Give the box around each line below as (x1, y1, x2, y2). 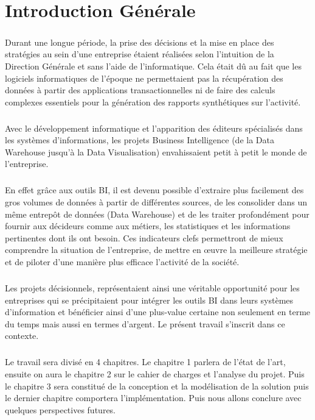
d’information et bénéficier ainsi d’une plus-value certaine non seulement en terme (5, 305, 311, 318)
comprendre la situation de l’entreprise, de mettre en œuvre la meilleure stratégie (5, 243, 308, 256)
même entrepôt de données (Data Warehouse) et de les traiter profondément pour (5, 207, 310, 220)
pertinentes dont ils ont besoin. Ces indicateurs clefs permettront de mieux (5, 231, 283, 244)
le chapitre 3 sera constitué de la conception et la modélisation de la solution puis (5, 379, 309, 392)
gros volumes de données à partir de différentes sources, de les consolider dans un (5, 196, 308, 208)
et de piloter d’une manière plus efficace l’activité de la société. (5, 255, 240, 268)
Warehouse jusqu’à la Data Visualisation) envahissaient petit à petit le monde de (5, 145, 307, 158)
